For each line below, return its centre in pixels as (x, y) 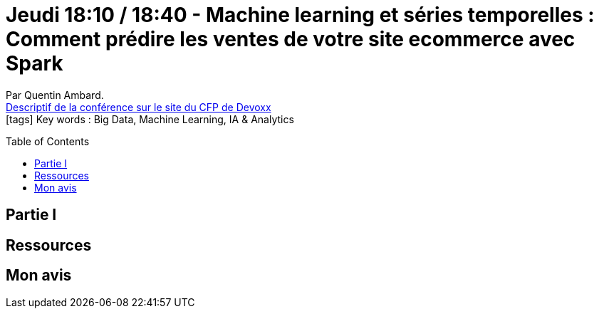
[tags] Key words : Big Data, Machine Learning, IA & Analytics (150, 119)
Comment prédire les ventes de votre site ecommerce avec (291, 39)
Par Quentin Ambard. (55, 95)
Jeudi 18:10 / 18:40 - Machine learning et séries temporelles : (300, 15)
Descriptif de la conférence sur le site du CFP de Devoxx (139, 107)
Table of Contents (48, 141)
